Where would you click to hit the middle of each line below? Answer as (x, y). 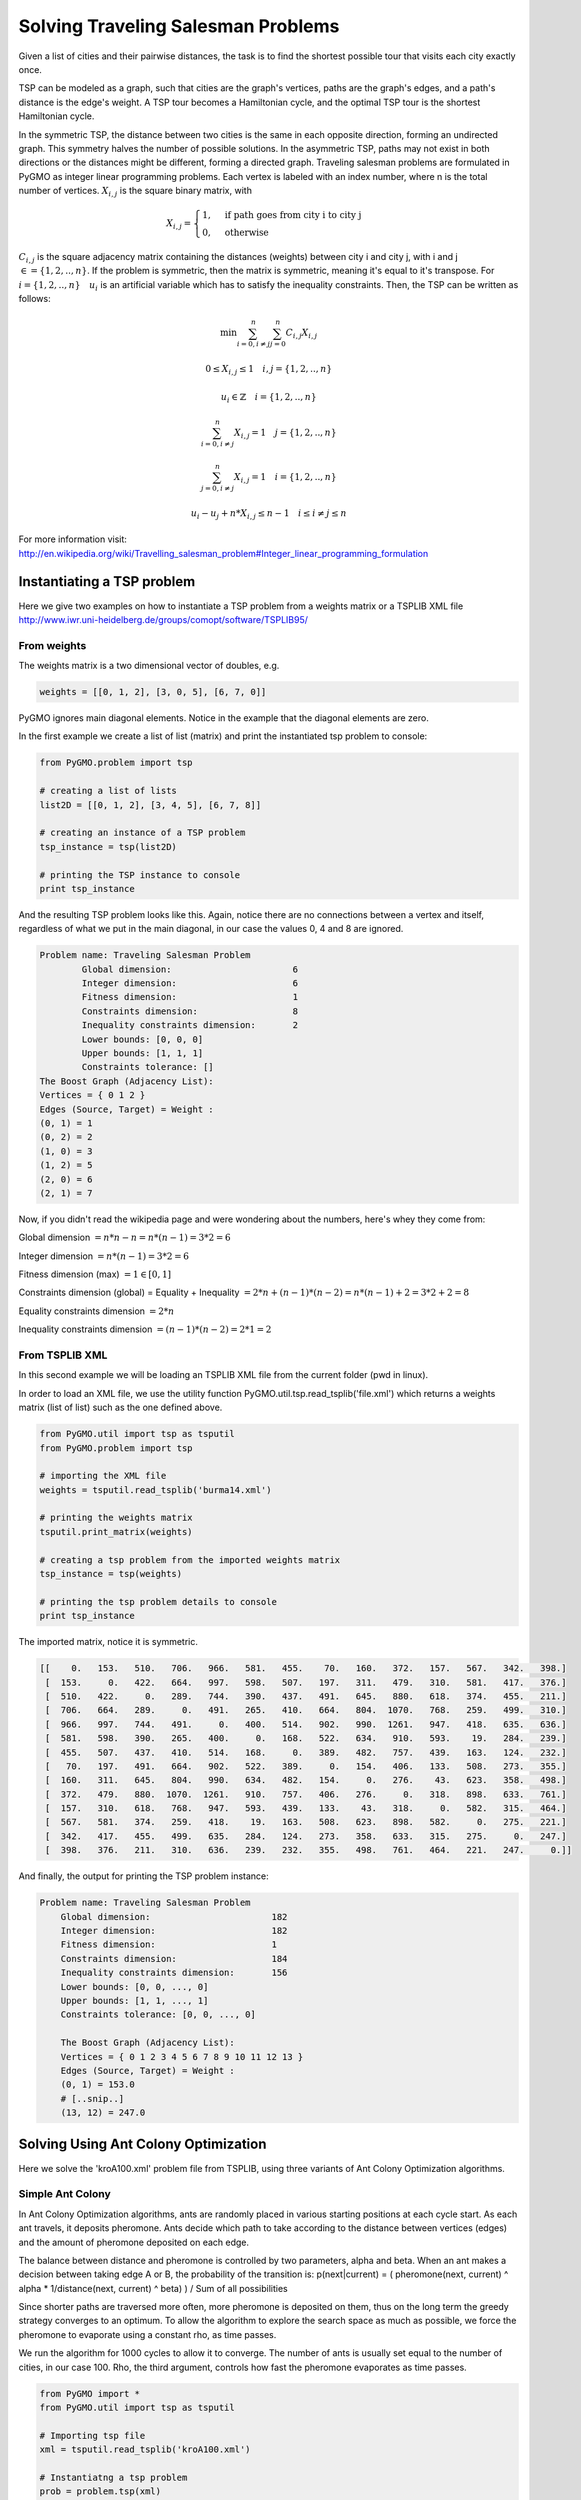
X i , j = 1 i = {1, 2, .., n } (285, 478)
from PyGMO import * (89, 2393)
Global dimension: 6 (190, 969)
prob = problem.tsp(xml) (100, 2491)
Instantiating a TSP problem (107, 581)
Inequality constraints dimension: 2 (190, 1025)
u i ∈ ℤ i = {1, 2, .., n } (268, 398)
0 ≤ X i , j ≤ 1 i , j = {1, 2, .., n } (269, 370)
